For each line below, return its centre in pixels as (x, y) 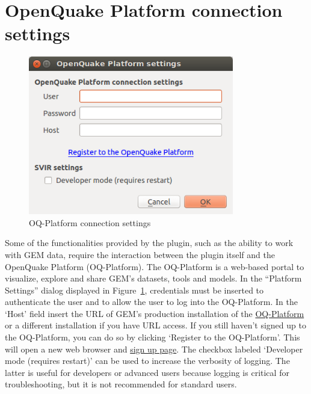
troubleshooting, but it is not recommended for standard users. (121, 384)
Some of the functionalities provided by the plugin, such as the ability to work (149, 243)
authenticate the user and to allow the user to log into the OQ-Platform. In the (151, 302)
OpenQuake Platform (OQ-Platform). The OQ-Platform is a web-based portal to (155, 266)
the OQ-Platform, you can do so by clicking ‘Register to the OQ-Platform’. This (152, 337)
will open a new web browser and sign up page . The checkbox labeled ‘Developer (154, 349)
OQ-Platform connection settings (90, 222)
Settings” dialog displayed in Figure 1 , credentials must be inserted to (134, 290)
